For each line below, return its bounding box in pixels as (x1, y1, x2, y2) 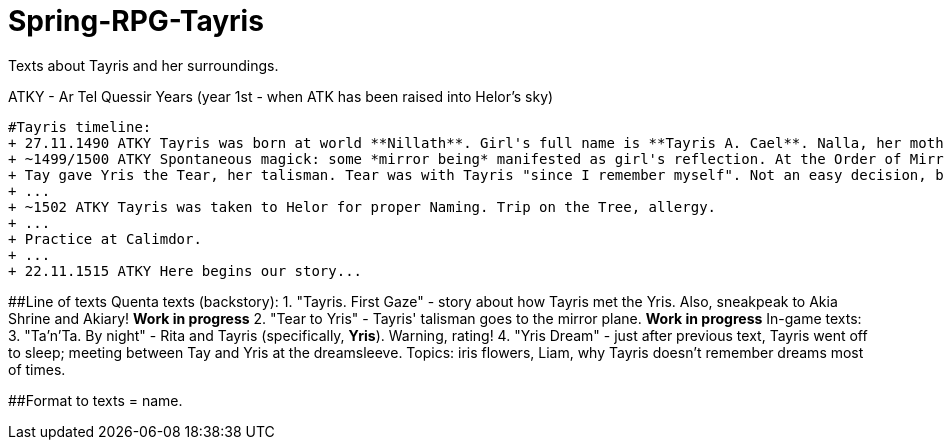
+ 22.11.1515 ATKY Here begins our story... (8, 262, 363, 279)
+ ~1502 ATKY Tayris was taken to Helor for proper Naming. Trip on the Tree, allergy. (8, 198, 717, 215)
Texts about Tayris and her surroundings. (8, 56, 279, 74)
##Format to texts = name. (8, 391, 183, 409)
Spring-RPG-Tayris (8, 4, 264, 38)
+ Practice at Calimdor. (8, 230, 202, 247)
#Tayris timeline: (8, 118, 152, 135)
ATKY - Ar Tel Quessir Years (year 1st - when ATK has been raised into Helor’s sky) (8, 87, 554, 105)
